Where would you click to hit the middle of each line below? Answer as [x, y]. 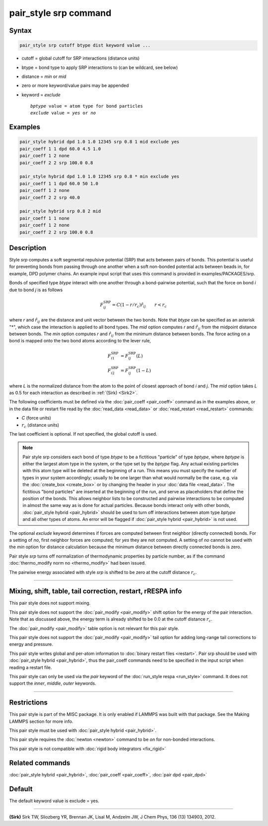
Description [28, 248]
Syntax [20, 31]
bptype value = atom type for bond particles [87, 106]
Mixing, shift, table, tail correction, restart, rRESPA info [96, 591]
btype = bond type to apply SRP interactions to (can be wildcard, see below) [100, 67]
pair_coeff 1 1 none [44, 218]
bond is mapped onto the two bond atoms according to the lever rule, [80, 341]
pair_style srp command [60, 13]
